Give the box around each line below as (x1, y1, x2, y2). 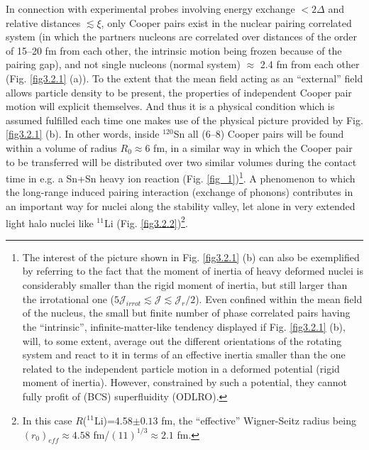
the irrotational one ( (22, 291, 115, 306)
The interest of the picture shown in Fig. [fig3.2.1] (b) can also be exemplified (22, 249, 360, 264)
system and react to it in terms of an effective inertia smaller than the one (22, 347, 346, 362)
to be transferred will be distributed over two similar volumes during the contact (6, 154, 357, 169)
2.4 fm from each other (260, 57, 360, 72)
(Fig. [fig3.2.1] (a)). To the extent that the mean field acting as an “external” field (6, 70, 363, 85)
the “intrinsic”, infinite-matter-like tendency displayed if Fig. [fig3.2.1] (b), (22, 319, 346, 334)
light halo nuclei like (6, 215, 94, 230)
